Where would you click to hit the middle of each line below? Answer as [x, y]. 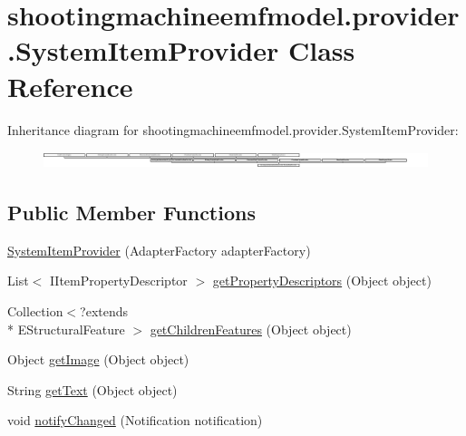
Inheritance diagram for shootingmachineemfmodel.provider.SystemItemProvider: [233, 129]
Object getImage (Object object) [98, 359]
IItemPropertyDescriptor [118, 281]
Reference [70, 86]
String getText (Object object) [92, 389]
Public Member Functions [131, 212]
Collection [35, 310]
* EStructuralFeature [66, 329]
